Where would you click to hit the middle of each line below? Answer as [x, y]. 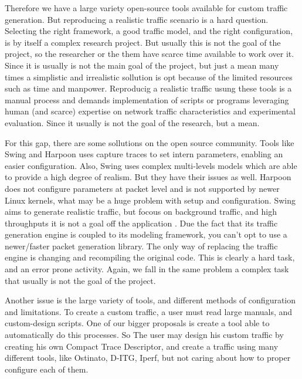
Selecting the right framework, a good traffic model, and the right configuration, [149, 31]
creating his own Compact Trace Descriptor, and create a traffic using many [142, 346]
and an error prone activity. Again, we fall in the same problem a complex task [147, 269]
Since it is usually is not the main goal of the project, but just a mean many [142, 65]
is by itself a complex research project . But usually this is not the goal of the [143, 42]
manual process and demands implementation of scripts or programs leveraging [147, 99]
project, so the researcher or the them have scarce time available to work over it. [150, 54]
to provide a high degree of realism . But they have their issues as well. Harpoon [148, 177]
